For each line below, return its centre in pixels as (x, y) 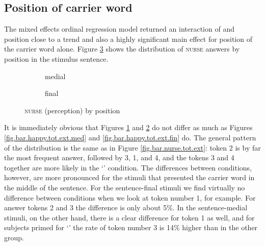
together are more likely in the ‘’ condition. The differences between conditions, (128, 167)
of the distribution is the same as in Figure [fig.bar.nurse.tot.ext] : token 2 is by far (132, 147)
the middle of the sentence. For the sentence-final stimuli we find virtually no (125, 187)
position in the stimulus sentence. (56, 58)
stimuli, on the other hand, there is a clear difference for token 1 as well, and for (129, 217)
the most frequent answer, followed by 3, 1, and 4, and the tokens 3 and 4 (119, 157)
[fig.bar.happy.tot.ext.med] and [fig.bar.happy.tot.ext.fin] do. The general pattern (130, 137)
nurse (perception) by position (72, 110)
